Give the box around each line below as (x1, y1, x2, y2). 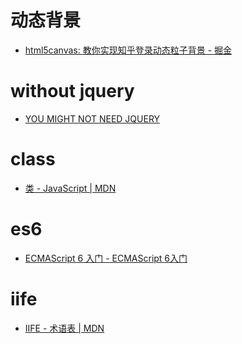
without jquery (10, 80, 135, 103)
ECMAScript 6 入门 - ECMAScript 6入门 (24, 252, 188, 264)
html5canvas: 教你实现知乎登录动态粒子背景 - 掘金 (24, 44, 233, 56)
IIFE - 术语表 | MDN (24, 322, 105, 334)
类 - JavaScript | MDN (24, 182, 117, 194)
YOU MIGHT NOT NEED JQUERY (24, 112, 161, 125)
